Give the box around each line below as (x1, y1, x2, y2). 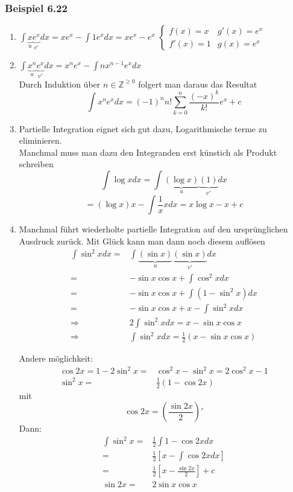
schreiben (19, 158, 54, 170)
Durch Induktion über (19, 77, 101, 90)
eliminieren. (19, 134, 62, 147)
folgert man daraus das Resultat (138, 77, 257, 90)
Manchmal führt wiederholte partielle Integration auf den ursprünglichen (19, 223, 288, 235)
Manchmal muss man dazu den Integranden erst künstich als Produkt (19, 145, 277, 158)
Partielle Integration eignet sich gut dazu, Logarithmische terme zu (19, 122, 267, 135)
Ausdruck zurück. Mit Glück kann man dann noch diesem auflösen (19, 234, 265, 247)
